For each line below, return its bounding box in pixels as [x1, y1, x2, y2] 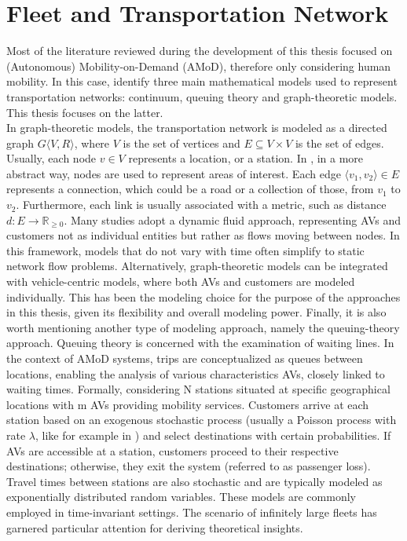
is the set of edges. [295, 134, 384, 151]
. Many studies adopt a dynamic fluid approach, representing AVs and [64, 211, 401, 228]
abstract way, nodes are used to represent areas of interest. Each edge [6, 165, 341, 181]
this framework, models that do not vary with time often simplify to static [6, 242, 365, 258]
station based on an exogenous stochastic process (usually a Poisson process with [6, 411, 397, 428]
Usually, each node [6, 150, 97, 166]
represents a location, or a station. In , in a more [128, 150, 364, 166]
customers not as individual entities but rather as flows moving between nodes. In [6, 227, 400, 243]
